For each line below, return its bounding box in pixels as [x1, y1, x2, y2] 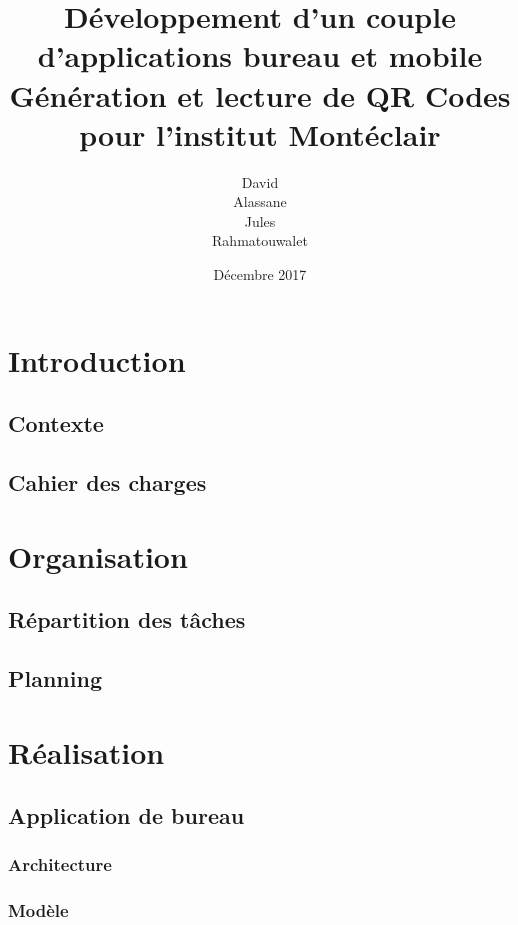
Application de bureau [8, 800, 245, 831]
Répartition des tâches [8, 604, 246, 635]
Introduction [8, 339, 186, 380]
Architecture [8, 852, 112, 877]
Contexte [8, 408, 104, 439]
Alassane [233, 191, 287, 212]
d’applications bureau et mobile [37, 35, 483, 76]
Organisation [8, 535, 188, 576]
